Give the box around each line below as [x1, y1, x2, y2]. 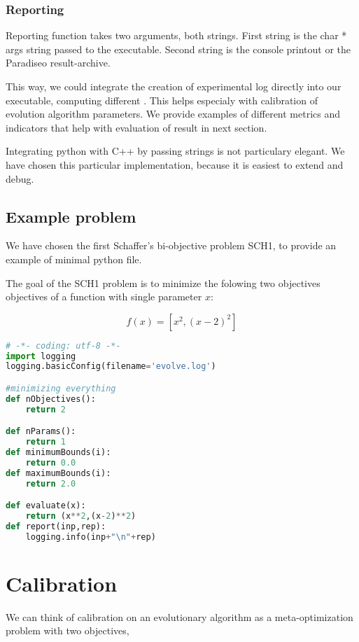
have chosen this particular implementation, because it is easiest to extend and [6, 157, 344, 172]
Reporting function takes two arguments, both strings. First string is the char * [6, 28, 347, 43]
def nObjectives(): [6, 393, 96, 404]
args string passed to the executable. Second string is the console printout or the [6, 41, 351, 56]
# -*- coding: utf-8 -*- [6, 340, 121, 351]
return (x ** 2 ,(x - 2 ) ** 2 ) [25, 511, 136, 522]
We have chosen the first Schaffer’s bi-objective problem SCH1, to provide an [6, 238, 337, 253]
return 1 [25, 437, 66, 447]
